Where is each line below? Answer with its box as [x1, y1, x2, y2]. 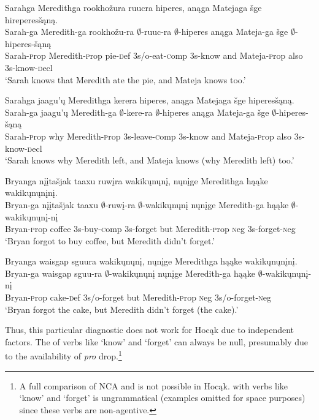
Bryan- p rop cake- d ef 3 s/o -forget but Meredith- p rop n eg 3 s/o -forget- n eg [5, 291, 271, 304]
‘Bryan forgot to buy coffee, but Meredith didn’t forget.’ [5, 234, 215, 247]
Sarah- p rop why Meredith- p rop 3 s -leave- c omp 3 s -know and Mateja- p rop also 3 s [5, 129, 302, 142]
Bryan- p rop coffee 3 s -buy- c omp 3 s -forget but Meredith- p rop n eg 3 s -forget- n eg [5, 222, 296, 235]
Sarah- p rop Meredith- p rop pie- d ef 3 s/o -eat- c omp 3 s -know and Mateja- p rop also [5, 49, 303, 62]
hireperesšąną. [5, 13, 58, 26]
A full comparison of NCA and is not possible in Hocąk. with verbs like [19, 379, 288, 392]
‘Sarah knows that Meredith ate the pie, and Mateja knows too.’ [5, 73, 246, 86]
